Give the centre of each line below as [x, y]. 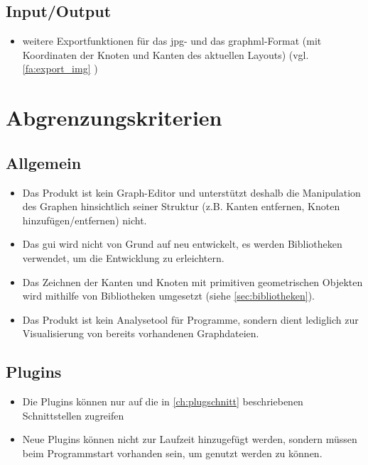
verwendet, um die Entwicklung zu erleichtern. [123, 257]
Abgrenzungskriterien [114, 117]
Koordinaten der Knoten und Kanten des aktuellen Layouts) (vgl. [166, 54]
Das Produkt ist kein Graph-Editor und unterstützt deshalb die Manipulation [191, 192]
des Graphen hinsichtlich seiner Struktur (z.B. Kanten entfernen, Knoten [181, 206]
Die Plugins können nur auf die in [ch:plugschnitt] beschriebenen [163, 401]
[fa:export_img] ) [60, 69]
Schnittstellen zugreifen [73, 415]
